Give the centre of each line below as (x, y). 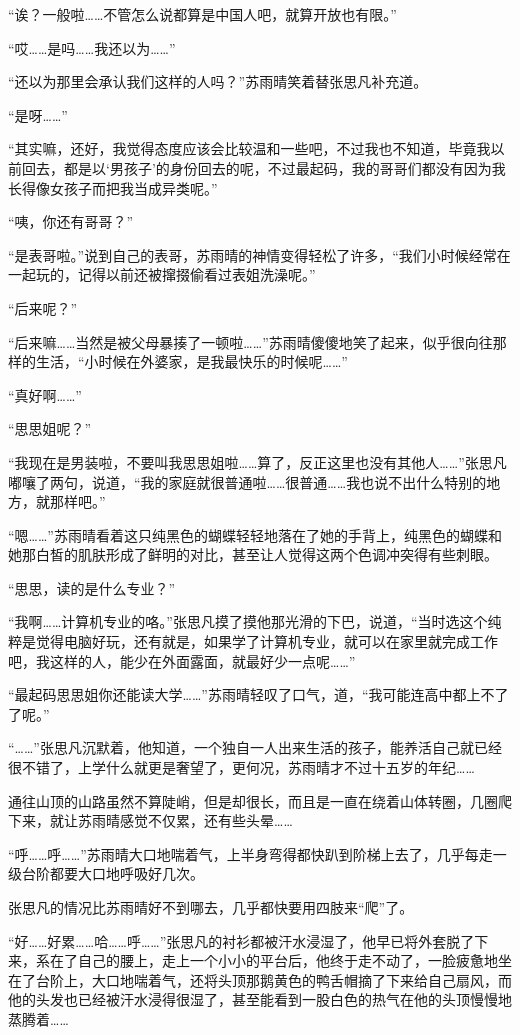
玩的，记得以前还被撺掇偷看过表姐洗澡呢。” (175, 274)
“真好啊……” (45, 394)
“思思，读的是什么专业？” (92, 587)
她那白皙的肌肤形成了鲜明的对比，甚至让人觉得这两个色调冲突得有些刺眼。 (253, 554)
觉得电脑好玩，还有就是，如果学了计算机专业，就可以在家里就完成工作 (266, 641)
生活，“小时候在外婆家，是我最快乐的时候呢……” (191, 361)
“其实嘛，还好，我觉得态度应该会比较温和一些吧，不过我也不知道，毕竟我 (249, 148)
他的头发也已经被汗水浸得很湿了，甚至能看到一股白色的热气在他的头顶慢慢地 (260, 999)
